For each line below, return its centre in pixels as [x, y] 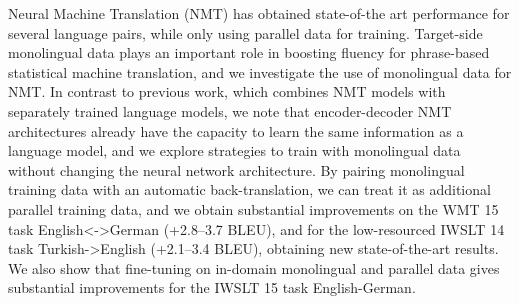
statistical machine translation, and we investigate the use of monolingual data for [260, 71]
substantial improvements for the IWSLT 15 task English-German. [212, 287]
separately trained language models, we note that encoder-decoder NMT [230, 110]
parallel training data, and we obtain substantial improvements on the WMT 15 [253, 208]
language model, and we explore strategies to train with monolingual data [234, 150]
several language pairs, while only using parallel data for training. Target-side [245, 32]
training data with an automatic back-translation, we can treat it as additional [249, 189]
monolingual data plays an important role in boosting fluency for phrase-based [249, 52]
